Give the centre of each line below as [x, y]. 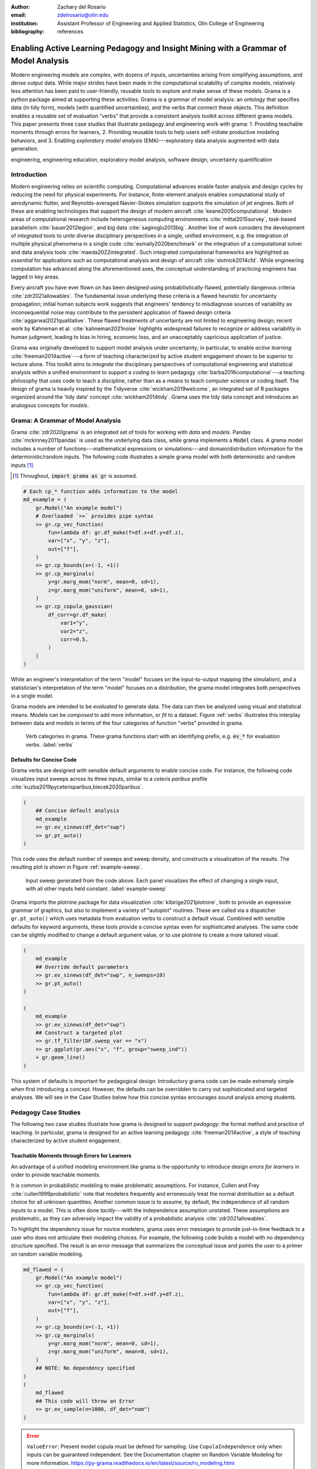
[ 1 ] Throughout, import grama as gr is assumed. [75, 475]
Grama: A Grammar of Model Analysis [66, 420]
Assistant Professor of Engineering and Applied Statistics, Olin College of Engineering [161, 23]
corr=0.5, [74, 639]
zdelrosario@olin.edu [83, 15]
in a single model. [32, 696]
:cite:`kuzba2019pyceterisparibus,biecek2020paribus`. [77, 787]
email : [18, 15]
